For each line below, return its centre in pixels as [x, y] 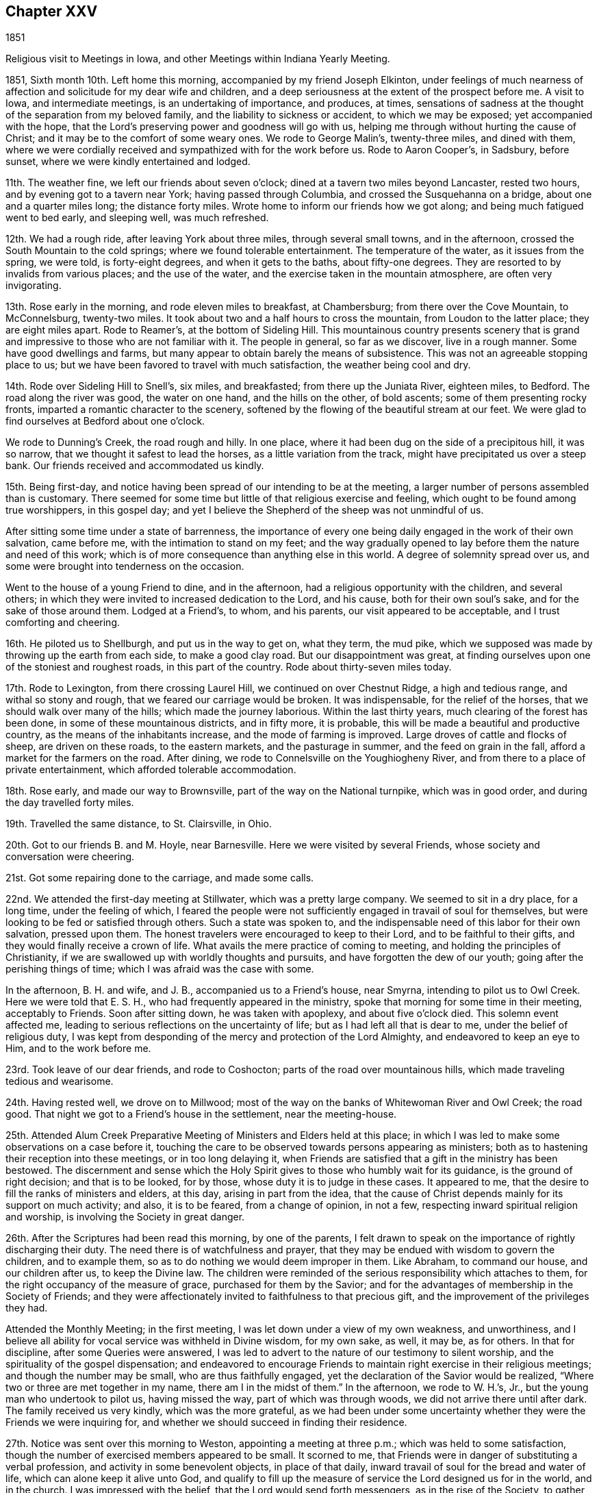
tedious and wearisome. [60, 1081]
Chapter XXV [52, 11]
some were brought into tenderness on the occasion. [125, 566]
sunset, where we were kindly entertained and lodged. [128, 162]
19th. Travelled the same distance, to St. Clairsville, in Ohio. [139, 824]
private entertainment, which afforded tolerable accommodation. [151, 770]
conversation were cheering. [70, 857]
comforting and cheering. [63, 623]
